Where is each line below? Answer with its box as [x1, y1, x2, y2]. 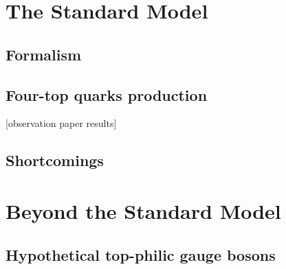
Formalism [5, 43, 82, 65]
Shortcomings [5, 150, 104, 171]
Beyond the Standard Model [5, 196, 281, 224]
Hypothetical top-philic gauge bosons [5, 244, 276, 265]
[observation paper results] [5, 116, 117, 130]
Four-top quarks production [5, 84, 208, 105]
